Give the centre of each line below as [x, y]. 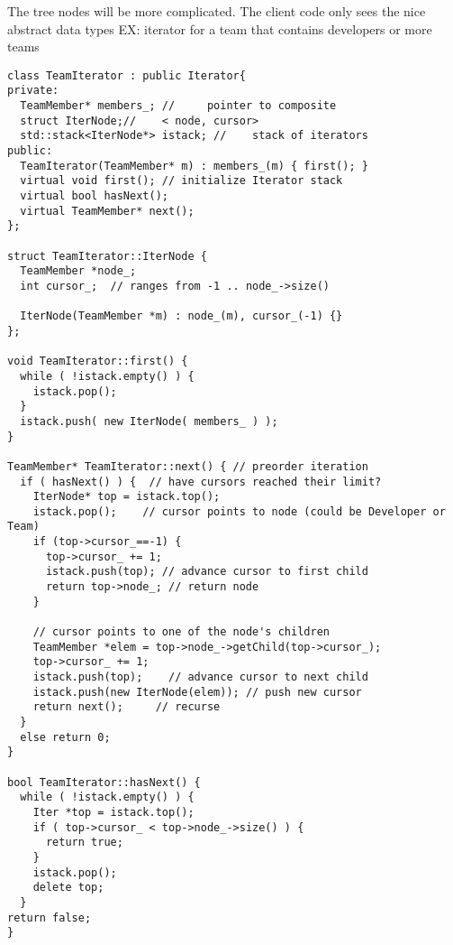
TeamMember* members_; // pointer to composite [178, 106]
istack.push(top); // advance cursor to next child [200, 677]
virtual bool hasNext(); [94, 196]
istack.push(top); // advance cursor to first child [207, 572]
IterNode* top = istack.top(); [127, 497]
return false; [50, 917]
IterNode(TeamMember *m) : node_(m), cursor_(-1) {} [181, 316]
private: [33, 91]
